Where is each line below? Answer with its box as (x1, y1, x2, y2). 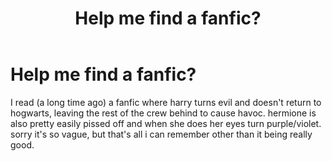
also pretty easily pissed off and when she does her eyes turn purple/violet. (10, 117, 322, 129)
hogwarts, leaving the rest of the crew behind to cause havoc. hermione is (10, 107, 317, 119)
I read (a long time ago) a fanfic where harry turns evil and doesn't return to (10, 96, 322, 108)
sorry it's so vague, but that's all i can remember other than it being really (10, 128, 313, 140)
